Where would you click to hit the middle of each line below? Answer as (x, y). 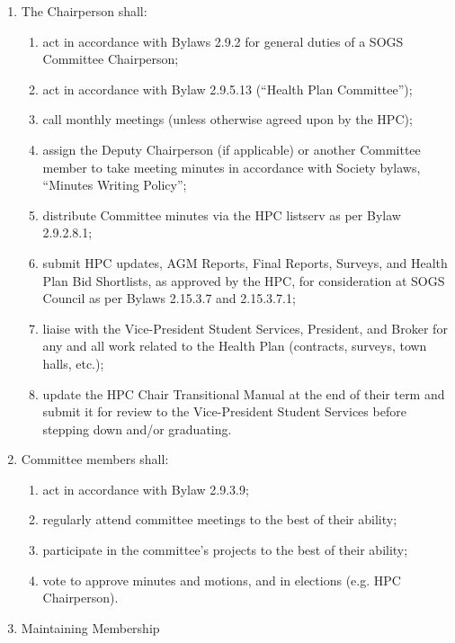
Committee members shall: (95, 459)
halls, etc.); (73, 363)
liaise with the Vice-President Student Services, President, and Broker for (245, 328)
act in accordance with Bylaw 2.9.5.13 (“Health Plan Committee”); (227, 89)
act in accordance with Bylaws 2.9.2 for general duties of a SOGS (223, 41)
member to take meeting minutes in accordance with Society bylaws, (232, 167)
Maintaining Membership (90, 627)
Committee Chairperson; (111, 59)
